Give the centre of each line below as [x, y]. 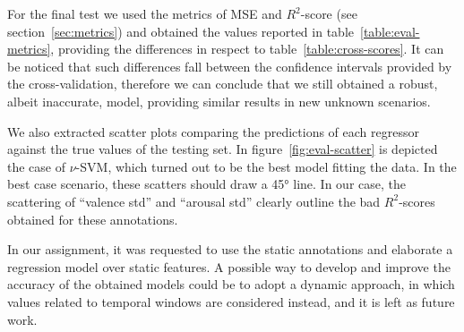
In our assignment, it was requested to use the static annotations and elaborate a [230, 249]
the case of [37, 166]
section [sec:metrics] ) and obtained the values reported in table [180, 31]
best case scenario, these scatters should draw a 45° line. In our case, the [207, 184]
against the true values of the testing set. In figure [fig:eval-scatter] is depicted [223, 149]
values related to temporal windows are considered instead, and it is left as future [231, 301]
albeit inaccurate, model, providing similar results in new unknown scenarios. [219, 101]
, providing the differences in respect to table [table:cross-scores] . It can [247, 49]
